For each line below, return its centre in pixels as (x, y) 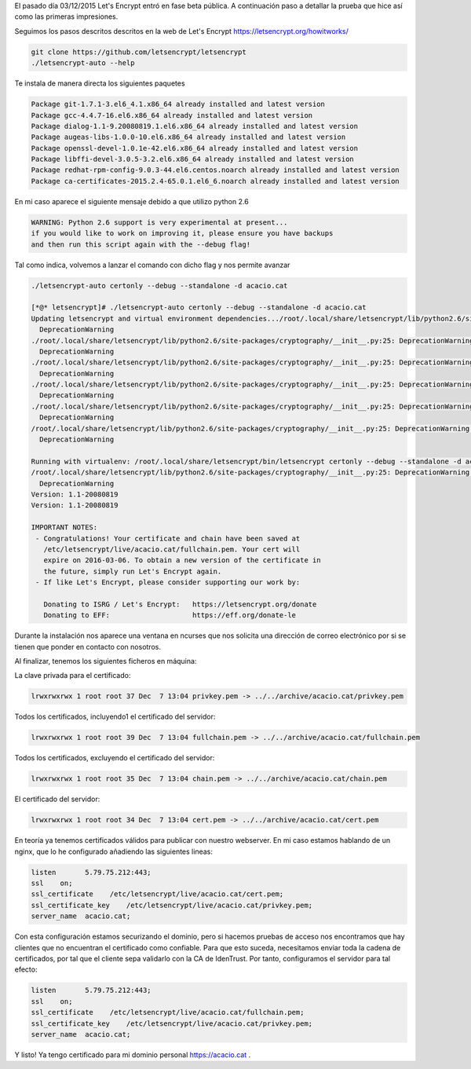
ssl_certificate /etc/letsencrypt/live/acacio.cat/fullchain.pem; (168, 1012)
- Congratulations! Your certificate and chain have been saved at (168, 538)
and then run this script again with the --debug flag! (141, 244)
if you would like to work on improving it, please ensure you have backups (182, 233)
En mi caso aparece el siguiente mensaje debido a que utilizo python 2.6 (131, 201)
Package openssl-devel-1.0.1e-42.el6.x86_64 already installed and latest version (195, 148)
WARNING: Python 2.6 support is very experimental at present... (159, 222)
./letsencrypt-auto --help (83, 63)
